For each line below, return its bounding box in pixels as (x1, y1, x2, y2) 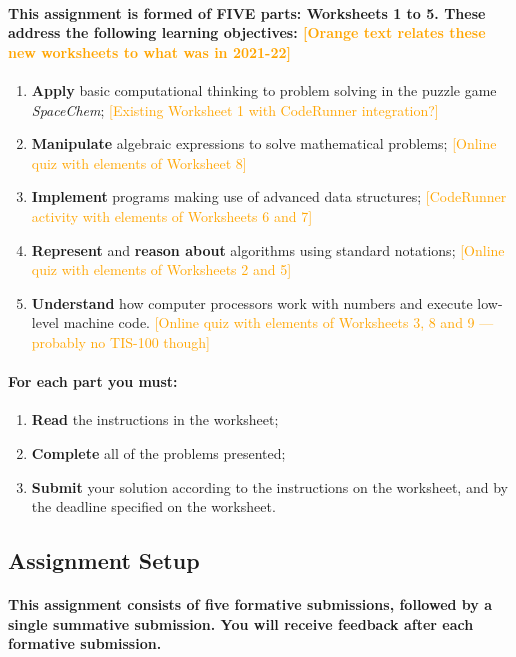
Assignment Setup (8, 545, 200, 576)
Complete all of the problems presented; (31, 442, 286, 463)
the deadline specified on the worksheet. (31, 496, 276, 517)
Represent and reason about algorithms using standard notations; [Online (31, 239, 505, 260)
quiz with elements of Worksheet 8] (31, 152, 247, 173)
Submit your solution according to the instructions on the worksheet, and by (31, 476, 508, 497)
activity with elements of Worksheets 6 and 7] (31, 205, 313, 226)
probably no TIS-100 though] (31, 331, 210, 352)
